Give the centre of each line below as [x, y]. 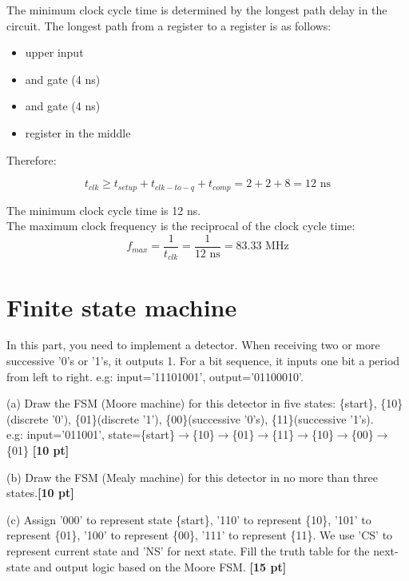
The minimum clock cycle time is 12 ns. [104, 210]
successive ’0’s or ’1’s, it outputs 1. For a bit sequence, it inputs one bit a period [203, 361]
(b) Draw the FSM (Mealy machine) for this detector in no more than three [192, 477]
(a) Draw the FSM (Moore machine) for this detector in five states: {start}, [192, 403]
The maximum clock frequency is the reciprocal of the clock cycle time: [181, 226]
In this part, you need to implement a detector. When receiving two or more [193, 345]
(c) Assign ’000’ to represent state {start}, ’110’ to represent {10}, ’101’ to [189, 519]
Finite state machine [122, 306]
